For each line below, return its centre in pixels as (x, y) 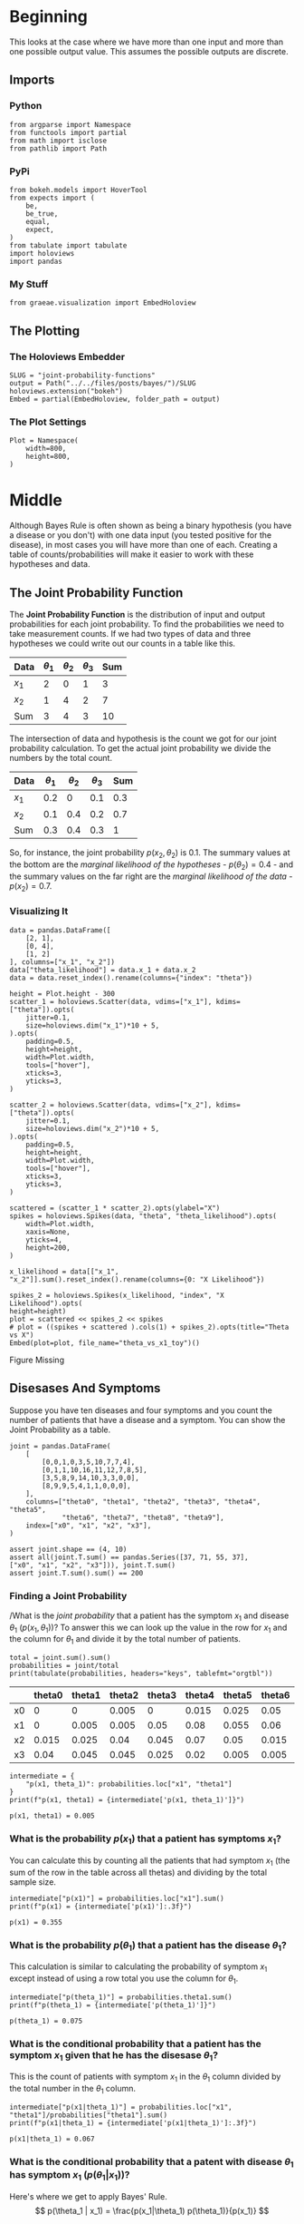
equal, (38, 221)
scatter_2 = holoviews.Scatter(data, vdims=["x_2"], (111, 1105)
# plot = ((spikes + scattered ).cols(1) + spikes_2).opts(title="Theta (149, 1327)
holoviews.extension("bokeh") (66, 391)
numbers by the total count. (61, 757)
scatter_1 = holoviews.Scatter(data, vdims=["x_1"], (111, 1001)
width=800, (46, 449)
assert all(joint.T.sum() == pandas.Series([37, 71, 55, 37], (129, 1557)
